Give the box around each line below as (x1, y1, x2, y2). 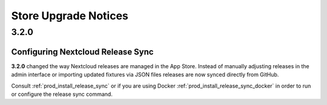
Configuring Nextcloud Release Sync (11, 46, 154, 57)
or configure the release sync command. (11, 91, 113, 98)
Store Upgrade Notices (11, 9, 128, 22)
